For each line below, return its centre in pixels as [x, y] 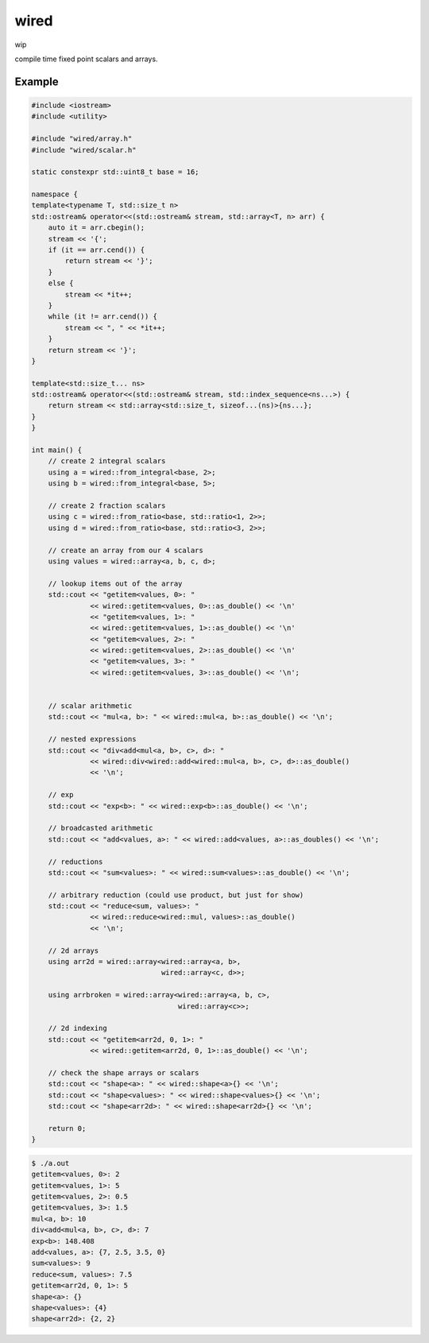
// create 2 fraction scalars [107, 506]
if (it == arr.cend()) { [97, 250]
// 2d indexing [77, 1028]
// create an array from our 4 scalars [126, 550]
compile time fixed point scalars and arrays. [86, 59]
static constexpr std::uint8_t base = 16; [115, 172]
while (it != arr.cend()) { [103, 317]
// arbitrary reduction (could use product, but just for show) [176, 895]
